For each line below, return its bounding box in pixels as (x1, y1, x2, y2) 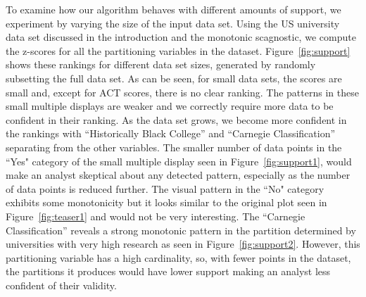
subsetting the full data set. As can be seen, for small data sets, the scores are (6, 70, 342, 85)
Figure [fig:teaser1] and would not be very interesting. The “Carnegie (6, 208, 305, 223)
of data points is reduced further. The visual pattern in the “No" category (6, 181, 324, 196)
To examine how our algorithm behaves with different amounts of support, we (6, 2, 341, 16)
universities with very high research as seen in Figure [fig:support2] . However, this (6, 236, 360, 251)
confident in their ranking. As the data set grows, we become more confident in (6, 112, 347, 127)
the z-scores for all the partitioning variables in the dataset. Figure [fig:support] (6, 43, 351, 58)
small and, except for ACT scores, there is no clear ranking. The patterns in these (6, 84, 359, 99)
